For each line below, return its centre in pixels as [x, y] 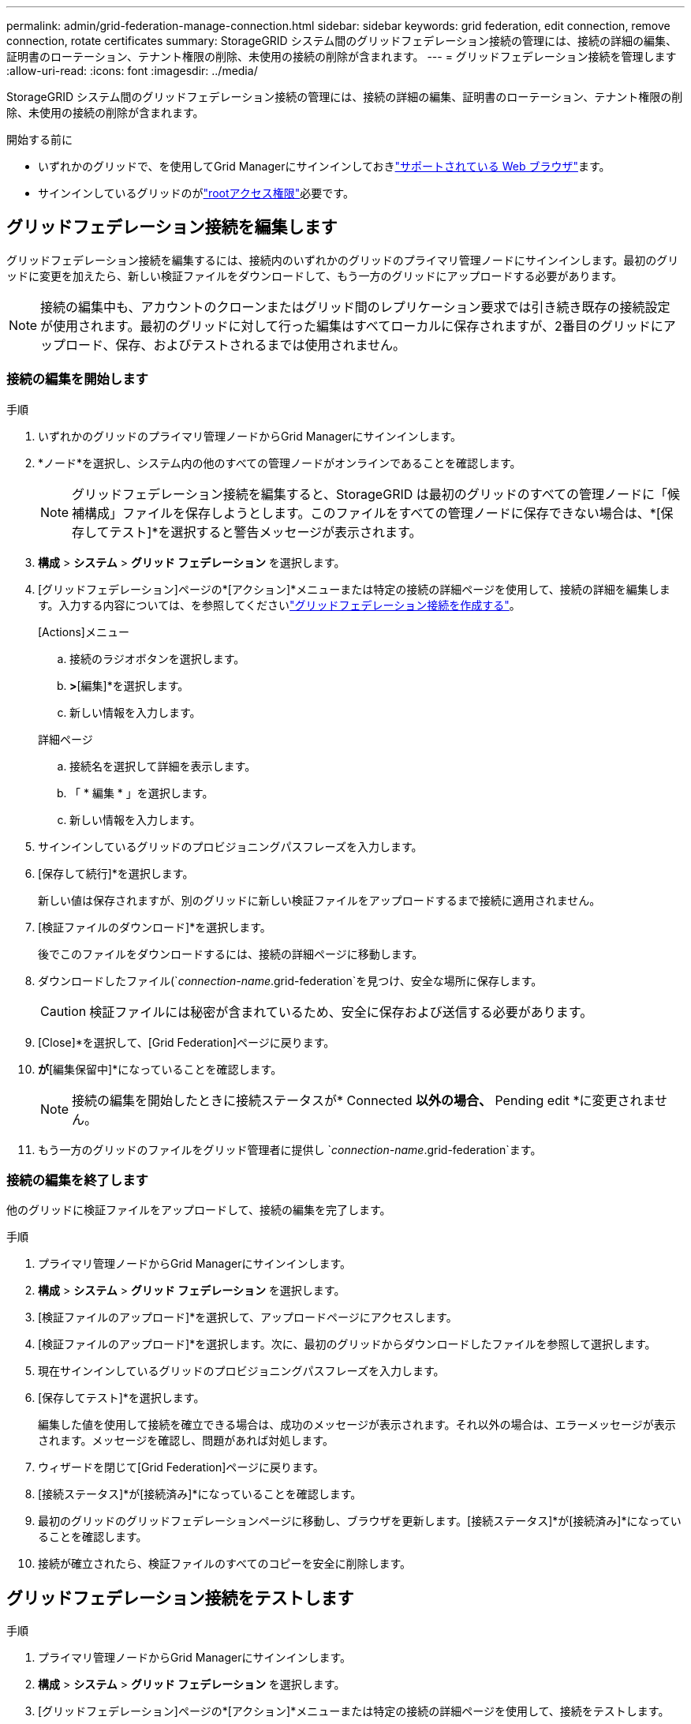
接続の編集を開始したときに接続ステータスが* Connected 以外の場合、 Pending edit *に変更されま [364, 1100]
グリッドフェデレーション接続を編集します [172, 227]
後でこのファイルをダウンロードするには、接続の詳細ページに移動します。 [231, 954]
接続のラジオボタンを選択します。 [157, 658]
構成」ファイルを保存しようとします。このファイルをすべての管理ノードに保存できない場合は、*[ [373, 513]
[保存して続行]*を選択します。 [116, 873]
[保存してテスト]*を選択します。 [121, 1398]
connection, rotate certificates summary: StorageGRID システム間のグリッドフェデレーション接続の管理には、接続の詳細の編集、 [342, 41]
